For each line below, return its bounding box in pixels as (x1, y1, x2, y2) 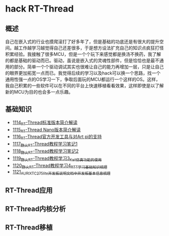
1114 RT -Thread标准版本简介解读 (12, 119, 78, 126)
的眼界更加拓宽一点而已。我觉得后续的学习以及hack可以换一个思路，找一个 (5, 70, 161, 76)
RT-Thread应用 (5, 186, 53, 194)
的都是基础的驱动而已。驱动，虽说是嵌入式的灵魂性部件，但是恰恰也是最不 (5, 57, 159, 63)
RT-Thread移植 (5, 223, 53, 232)
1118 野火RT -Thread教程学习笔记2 (12, 148, 79, 155)
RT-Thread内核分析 (5, 204, 66, 213)
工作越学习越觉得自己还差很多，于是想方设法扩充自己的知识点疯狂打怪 (18, 45, 164, 51)
